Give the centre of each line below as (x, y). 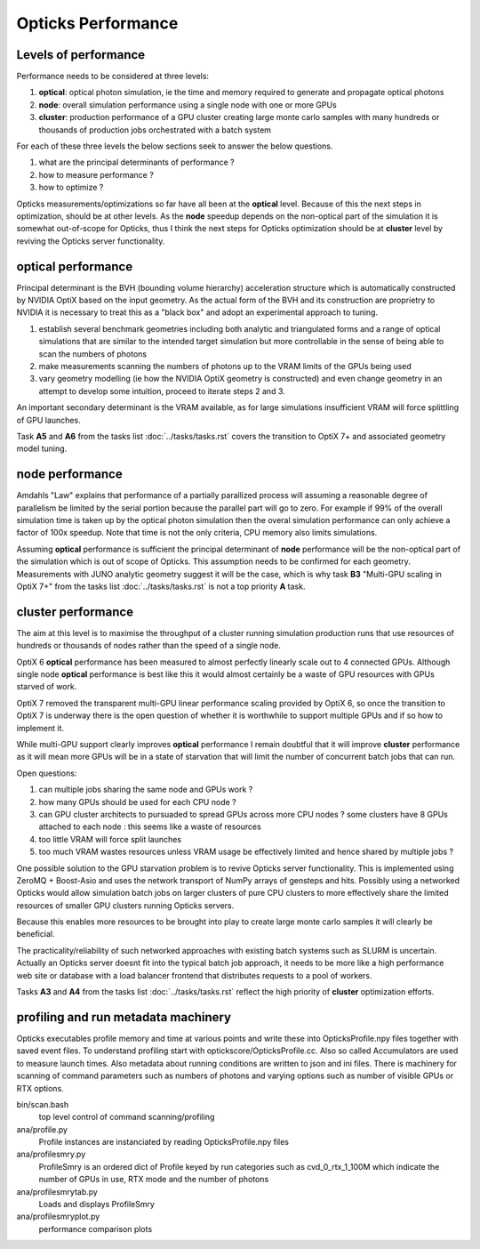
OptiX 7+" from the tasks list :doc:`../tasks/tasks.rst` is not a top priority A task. (161, 586)
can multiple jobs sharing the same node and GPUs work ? (146, 790)
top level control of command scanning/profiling (127, 1117)
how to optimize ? (71, 188)
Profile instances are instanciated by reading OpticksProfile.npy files (164, 1142)
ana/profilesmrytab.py (57, 1191)
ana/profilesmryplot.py (58, 1217)
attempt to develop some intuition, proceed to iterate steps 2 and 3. (162, 391)
